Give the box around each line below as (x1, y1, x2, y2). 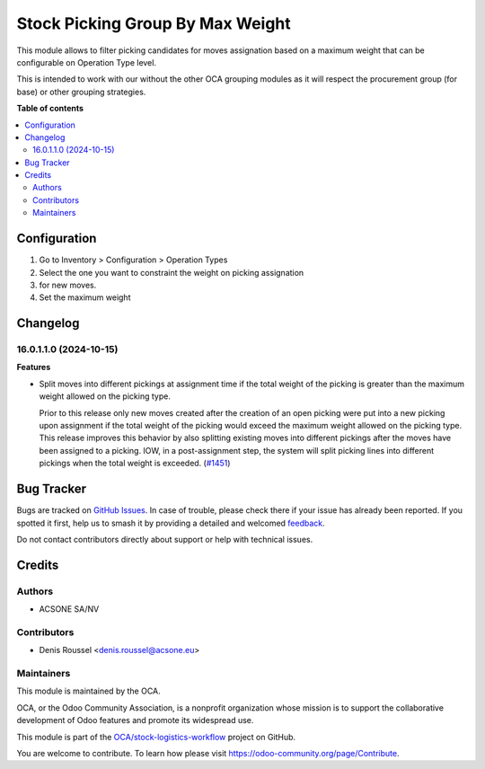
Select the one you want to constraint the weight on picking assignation (39, 267, 304, 278)
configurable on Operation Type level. (16, 57, 157, 67)
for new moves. (39, 279, 97, 290)
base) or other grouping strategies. (16, 86, 146, 97)
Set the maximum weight (39, 292, 131, 303)
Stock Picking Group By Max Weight (16, 13, 291, 33)
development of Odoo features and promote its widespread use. (16, 715, 254, 726)
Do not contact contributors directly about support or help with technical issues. (16, 534, 313, 544)
